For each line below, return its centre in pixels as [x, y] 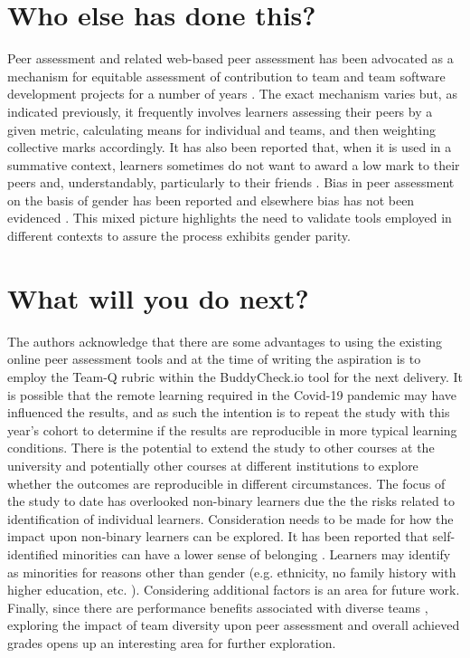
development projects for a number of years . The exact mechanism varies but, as [232, 94]
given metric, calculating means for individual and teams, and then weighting [221, 129]
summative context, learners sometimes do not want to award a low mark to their [234, 164]
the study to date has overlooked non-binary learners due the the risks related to [231, 501]
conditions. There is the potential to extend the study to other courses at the [221, 448]
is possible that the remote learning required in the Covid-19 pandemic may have [232, 394]
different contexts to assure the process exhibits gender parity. [179, 236]
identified [33, 553]
